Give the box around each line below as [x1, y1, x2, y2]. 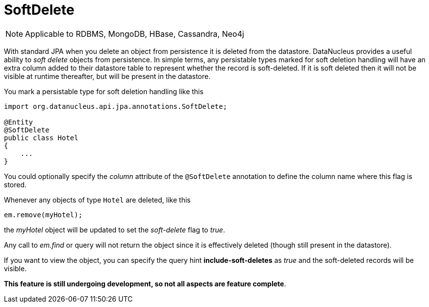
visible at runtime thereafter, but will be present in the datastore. [4, 72, 211, 80]
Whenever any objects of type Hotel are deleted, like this [4, 195, 191, 204]
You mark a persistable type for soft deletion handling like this [4, 87, 203, 96]
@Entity [4, 118, 33, 126]
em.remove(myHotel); [4, 210, 83, 219]
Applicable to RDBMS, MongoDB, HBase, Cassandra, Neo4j [25, 28, 244, 39]
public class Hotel [4, 133, 78, 142]
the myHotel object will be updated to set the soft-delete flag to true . [4, 225, 225, 234]
